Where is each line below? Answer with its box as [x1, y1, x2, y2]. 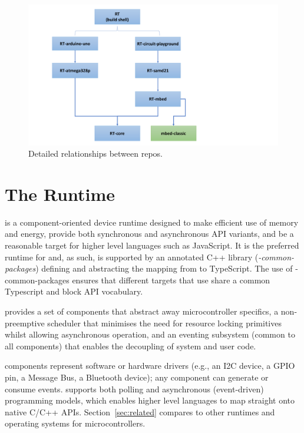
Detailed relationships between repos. [28, 147, 163, 160]
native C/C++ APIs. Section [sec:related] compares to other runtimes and [5, 405, 275, 418]
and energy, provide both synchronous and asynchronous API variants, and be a [5, 227, 294, 240]
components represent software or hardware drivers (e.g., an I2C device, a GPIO [5, 359, 295, 372]
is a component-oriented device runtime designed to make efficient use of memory [5, 216, 299, 228]
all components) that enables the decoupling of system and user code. [5, 339, 256, 352]
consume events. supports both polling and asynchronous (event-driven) [5, 382, 264, 395]
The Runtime [5, 181, 115, 206]
